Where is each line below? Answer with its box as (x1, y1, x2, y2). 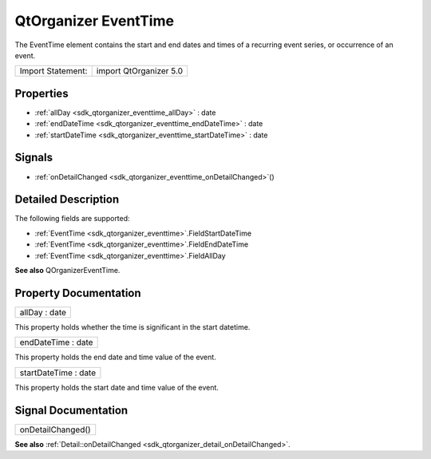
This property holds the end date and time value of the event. (14, 352, 217, 362)
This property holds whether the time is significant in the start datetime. (14, 322, 251, 331)
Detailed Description (14, 192, 120, 207)
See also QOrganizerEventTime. (14, 266, 121, 275)
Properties (14, 86, 69, 100)
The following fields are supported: (14, 214, 131, 224)
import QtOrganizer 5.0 (96, 65, 184, 77)
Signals (14, 151, 53, 164)
